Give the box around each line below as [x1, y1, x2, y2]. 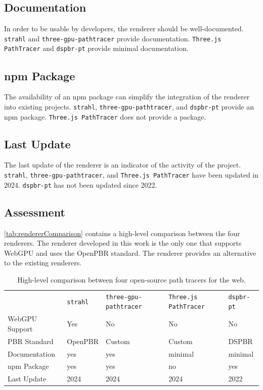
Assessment [4, 204, 65, 219]
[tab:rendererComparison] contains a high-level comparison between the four [4, 228, 240, 238]
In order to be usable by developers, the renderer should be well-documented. [4, 23, 244, 34]
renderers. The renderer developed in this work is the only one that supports [4, 238, 242, 248]
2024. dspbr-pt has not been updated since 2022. [4, 179, 157, 190]
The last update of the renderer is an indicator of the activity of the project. [4, 159, 241, 170]
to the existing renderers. [4, 257, 82, 268]
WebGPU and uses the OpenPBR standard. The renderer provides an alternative [4, 247, 256, 258]
